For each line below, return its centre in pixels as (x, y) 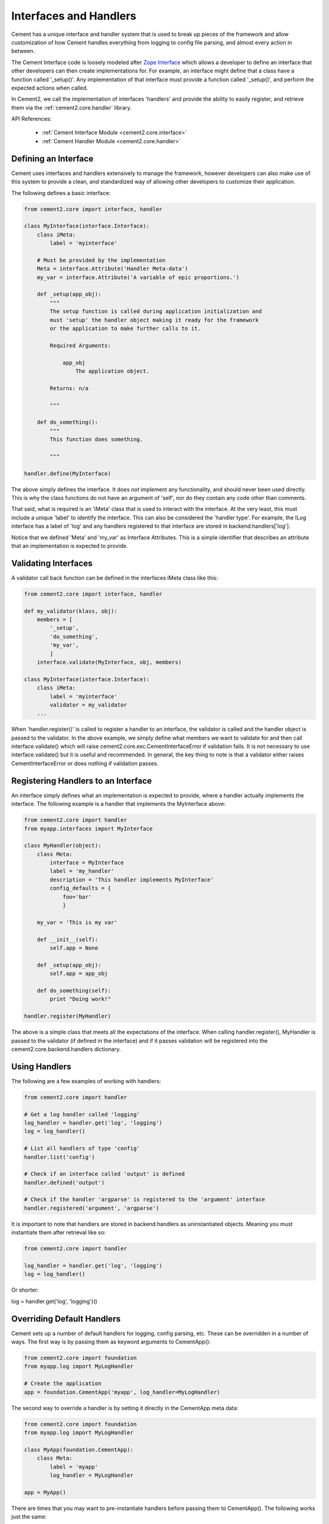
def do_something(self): (74, 990)
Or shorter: (25, 1290)
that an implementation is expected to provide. (69, 546)
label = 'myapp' (74, 1467)
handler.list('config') (60, 1157)
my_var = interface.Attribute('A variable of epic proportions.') (138, 277)
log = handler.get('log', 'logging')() (54, 1301)
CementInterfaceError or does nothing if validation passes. (85, 763)
